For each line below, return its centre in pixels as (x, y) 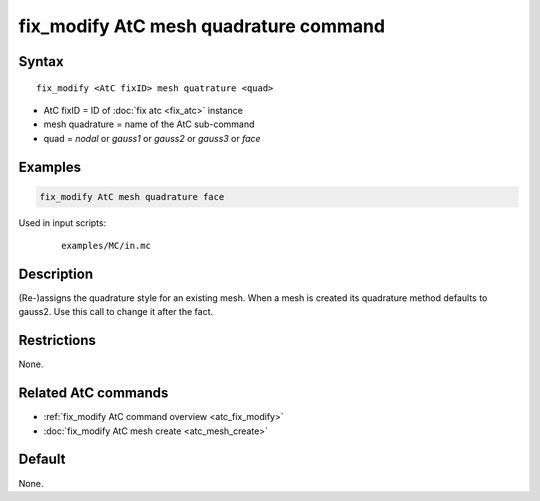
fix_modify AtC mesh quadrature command (201, 26)
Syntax (41, 61)
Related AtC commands (93, 393)
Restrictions (57, 340)
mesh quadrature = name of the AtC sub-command (149, 124)
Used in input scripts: (62, 222)
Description (56, 273)
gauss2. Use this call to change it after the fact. (116, 312)
